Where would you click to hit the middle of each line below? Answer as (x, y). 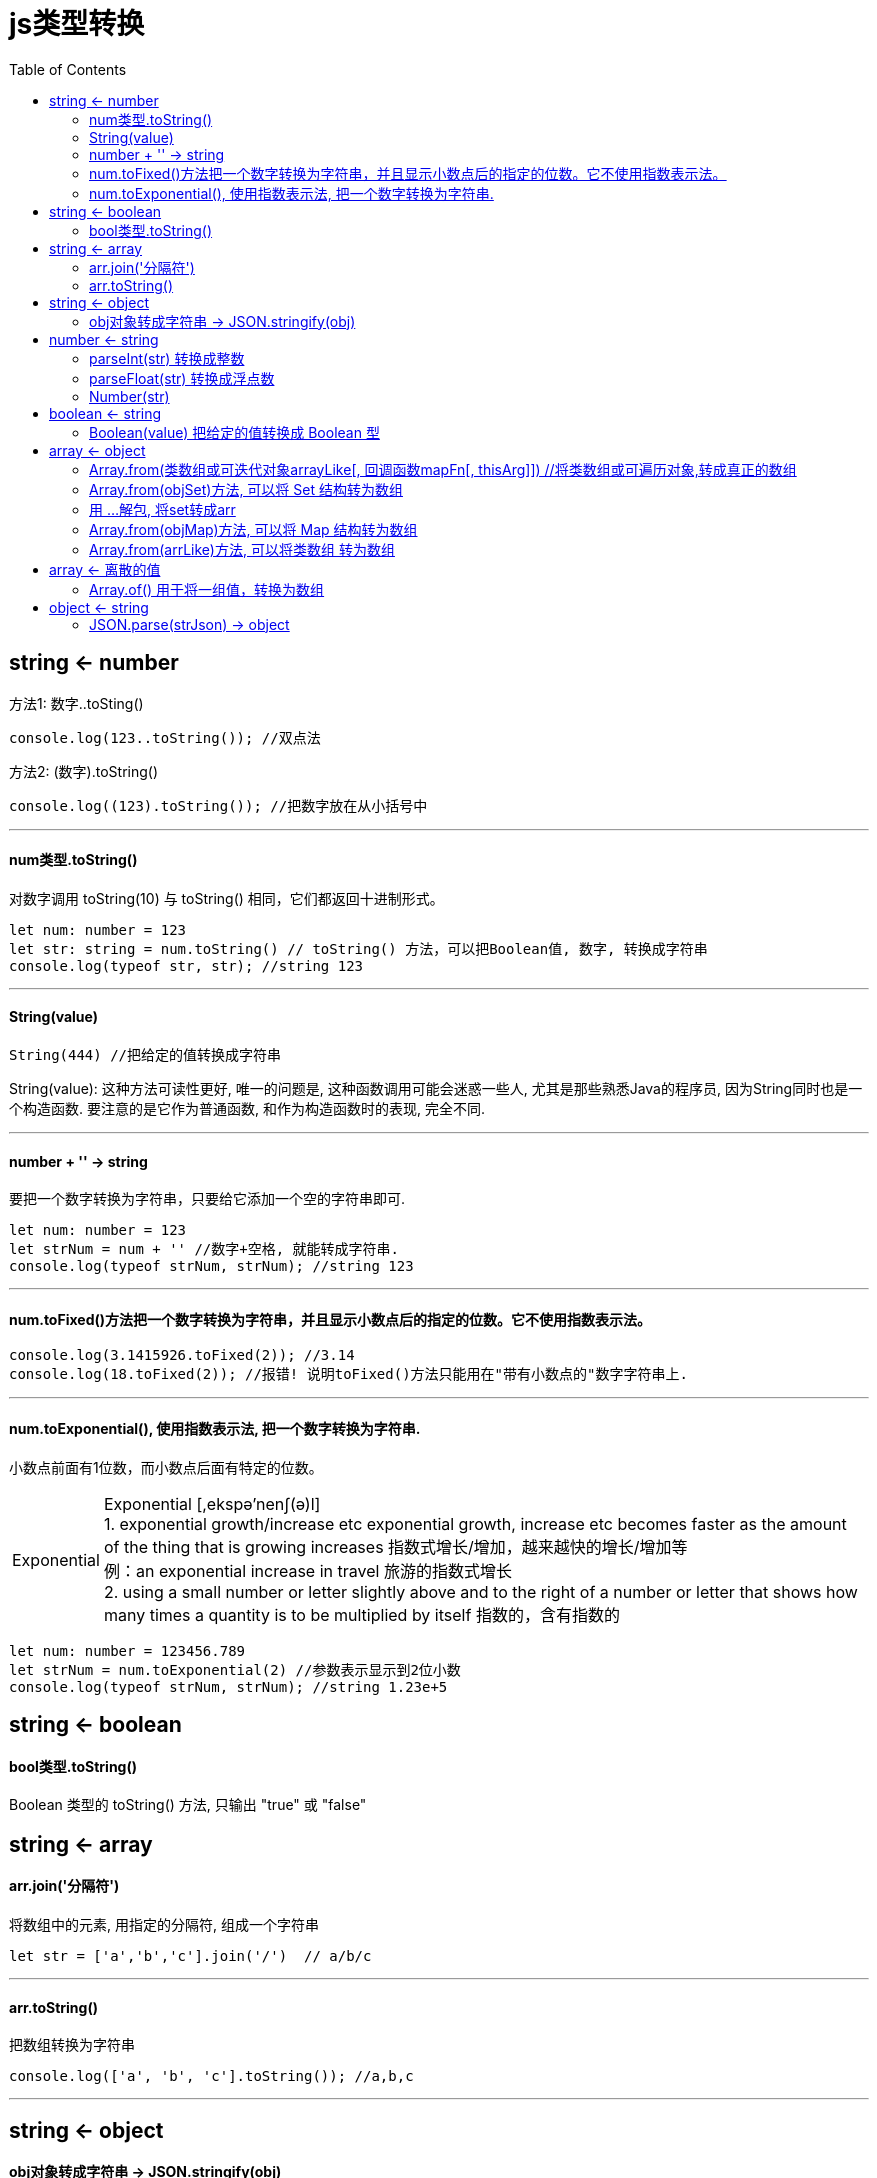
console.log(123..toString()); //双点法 (165, 737)
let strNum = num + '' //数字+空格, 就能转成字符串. (204, 1249)
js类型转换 (77, 24)
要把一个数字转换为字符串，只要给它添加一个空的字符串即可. (207, 1199)
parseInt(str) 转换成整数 (167, 358)
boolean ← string (105, 413)
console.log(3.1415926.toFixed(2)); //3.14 (182, 1355)
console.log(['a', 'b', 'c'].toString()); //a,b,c (211, 2076)
